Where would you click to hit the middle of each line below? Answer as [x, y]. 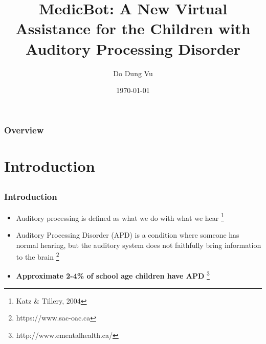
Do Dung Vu [133, 73]
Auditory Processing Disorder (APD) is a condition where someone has [128, 234]
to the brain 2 [38, 256]
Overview [24, 130]
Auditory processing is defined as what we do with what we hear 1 [120, 217]
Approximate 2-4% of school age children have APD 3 [113, 275]
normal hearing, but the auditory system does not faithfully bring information [139, 245]
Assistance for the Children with [133, 28]
